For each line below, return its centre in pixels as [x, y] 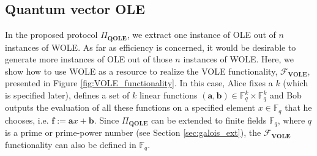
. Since [106, 120]
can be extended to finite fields [209, 120]
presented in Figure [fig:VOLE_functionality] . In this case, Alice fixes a [139, 83]
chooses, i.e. [27, 120]
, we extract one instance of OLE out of [201, 35]
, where [291, 120]
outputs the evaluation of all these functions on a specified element [130, 107]
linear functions [168, 95]
